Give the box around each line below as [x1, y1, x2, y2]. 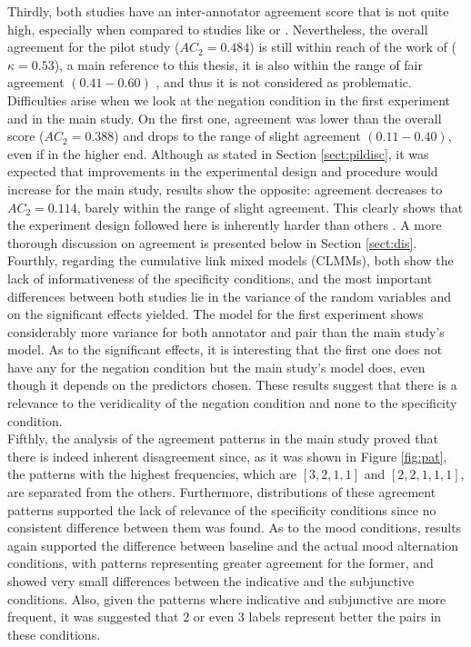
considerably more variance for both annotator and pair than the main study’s [7, 322, 445, 341]
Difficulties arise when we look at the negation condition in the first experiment [7, 90, 451, 109]
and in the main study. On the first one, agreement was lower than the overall [7, 108, 442, 127]
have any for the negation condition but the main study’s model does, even [7, 357, 426, 376]
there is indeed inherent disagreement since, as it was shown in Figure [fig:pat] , [7, 446, 447, 465]
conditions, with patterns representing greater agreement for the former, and [7, 553, 434, 572]
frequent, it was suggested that [7, 607, 179, 626]
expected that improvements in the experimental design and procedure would [7, 162, 438, 181]
